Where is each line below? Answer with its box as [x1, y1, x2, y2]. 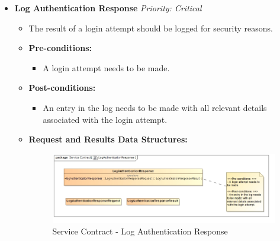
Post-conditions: [28, 81, 96, 94]
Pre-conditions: [28, 42, 92, 54]
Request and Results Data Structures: [28, 133, 188, 145]
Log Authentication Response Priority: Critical [14, 2, 202, 14]
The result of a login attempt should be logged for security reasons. [28, 21, 273, 34]
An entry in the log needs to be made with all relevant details [43, 101, 267, 113]
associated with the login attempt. [43, 113, 168, 125]
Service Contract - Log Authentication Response [52, 225, 228, 237]
